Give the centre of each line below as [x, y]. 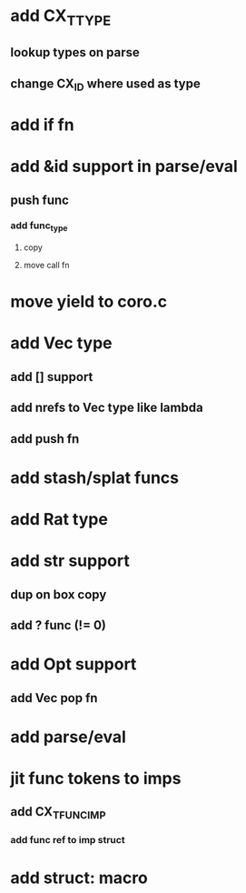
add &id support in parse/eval [124, 167]
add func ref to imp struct [68, 840]
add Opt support [74, 664]
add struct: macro [79, 878]
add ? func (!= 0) [59, 625]
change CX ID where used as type [105, 85]
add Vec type [61, 343]
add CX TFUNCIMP [58, 813]
